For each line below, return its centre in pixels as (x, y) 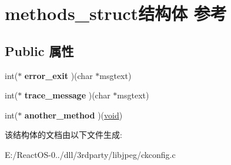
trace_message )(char (67, 95)
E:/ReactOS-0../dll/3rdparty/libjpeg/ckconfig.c (90, 154)
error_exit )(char (58, 75)
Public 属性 (39, 50)
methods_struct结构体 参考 (116, 13)
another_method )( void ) (73, 115)
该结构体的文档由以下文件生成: (63, 135)
